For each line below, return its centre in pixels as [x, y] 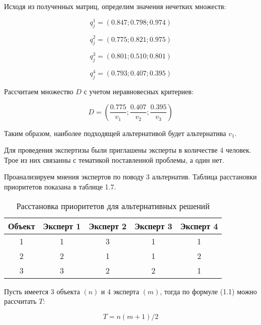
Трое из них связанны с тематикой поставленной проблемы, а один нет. [114, 159]
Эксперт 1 [62, 226]
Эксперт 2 [108, 226]
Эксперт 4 [199, 226]
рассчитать [20, 301]
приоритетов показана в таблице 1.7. [60, 187]
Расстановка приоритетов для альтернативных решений [113, 206]
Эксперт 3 [153, 226]
